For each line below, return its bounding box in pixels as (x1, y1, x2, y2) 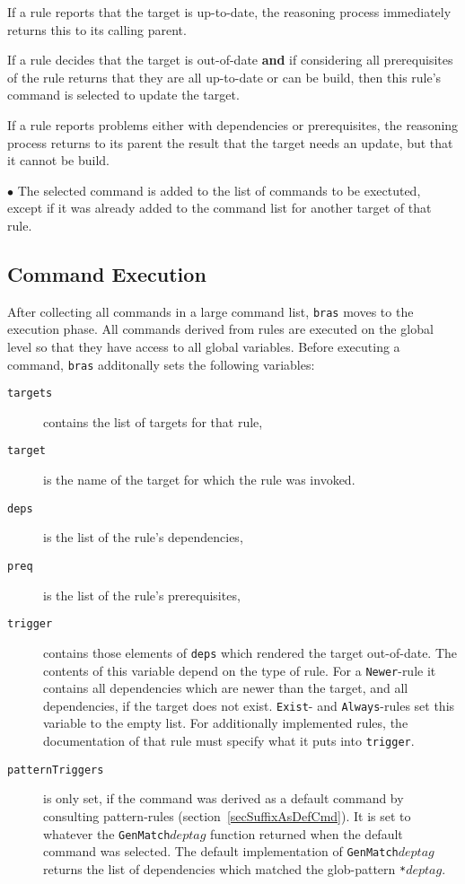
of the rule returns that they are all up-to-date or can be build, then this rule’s (7, 67, 442, 86)
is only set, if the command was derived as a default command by (43, 789, 404, 808)
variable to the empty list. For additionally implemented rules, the (43, 713, 408, 732)
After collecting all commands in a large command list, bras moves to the (7, 302, 414, 320)
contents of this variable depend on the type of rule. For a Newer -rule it (43, 661, 436, 679)
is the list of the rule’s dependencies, (43, 528, 243, 547)
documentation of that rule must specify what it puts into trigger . (43, 731, 415, 750)
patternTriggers (7, 763, 104, 776)
